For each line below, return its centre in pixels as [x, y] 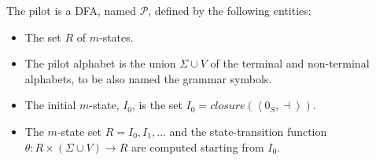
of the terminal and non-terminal [290, 63]
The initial [50, 105]
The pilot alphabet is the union [100, 63]
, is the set [157, 105]
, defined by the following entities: [230, 10]
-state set [79, 131]
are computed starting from [197, 146]
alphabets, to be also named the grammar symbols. [148, 78]
